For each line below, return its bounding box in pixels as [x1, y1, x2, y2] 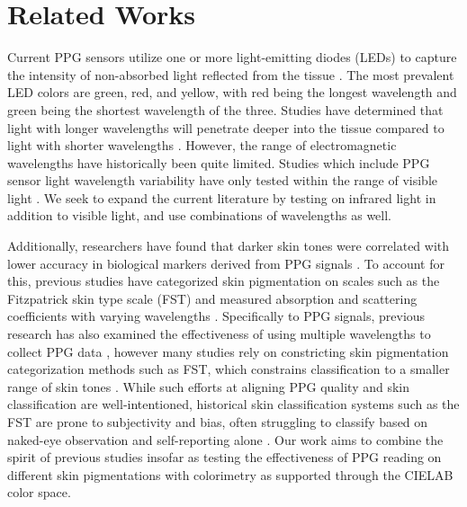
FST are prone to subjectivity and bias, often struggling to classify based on [7, 413, 428, 431]
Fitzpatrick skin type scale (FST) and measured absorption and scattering [7, 289, 418, 307]
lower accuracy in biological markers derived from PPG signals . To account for [7, 253, 445, 272]
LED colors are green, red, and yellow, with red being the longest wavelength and [7, 83, 457, 102]
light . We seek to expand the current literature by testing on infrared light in [7, 188, 436, 207]
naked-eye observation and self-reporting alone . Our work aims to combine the [7, 430, 444, 449]
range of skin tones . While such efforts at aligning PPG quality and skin [7, 377, 410, 396]
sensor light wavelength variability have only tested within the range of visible [7, 171, 437, 190]
